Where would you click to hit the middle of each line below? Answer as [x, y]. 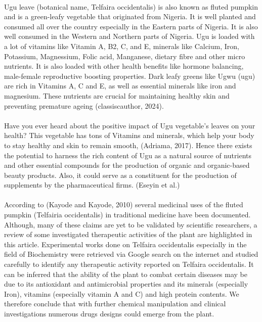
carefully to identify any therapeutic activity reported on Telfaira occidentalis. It [129, 264]
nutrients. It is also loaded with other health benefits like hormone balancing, [124, 66]
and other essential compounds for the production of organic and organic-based [127, 165]
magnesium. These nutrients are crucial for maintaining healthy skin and [117, 95]
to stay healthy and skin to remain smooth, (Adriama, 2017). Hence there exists [128, 145]
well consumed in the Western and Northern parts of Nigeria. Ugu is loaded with [129, 36]
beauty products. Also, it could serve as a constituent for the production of [120, 175]
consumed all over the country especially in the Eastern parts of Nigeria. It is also [131, 26]
